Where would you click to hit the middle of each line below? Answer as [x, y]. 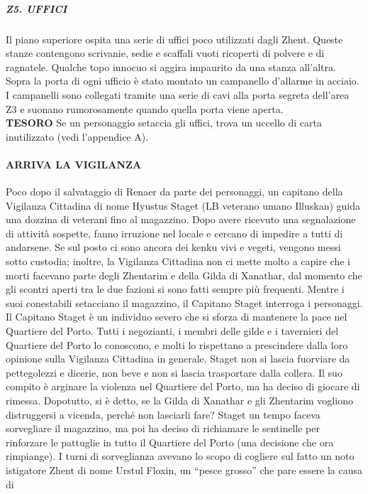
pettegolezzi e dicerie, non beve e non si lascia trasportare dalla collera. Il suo [174, 372]
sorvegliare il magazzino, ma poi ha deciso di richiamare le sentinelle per [163, 428]
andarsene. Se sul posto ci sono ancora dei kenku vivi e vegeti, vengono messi [173, 247]
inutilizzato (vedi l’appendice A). [77, 136]
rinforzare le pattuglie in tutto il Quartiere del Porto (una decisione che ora [170, 442]
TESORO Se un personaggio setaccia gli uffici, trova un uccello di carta [164, 123]
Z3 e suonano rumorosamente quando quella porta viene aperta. [145, 108]
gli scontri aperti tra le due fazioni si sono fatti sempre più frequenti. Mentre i [175, 289]
